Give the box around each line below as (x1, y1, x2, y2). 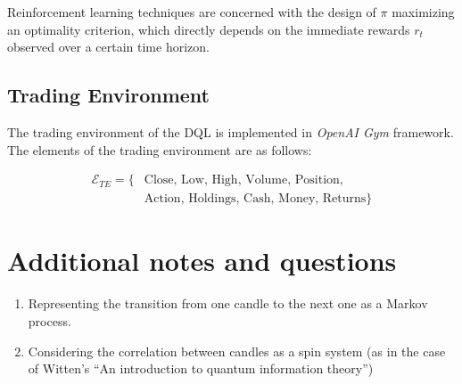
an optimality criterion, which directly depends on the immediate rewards (7, 20, 410, 38)
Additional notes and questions (7, 242, 397, 279)
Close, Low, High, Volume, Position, (144, 174, 343, 187)
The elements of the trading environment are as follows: (7, 140, 312, 159)
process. (28, 311, 71, 330)
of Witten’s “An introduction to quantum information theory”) (28, 359, 374, 378)
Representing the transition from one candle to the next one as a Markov (28, 294, 428, 313)
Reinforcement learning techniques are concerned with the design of (7, 3, 376, 20)
